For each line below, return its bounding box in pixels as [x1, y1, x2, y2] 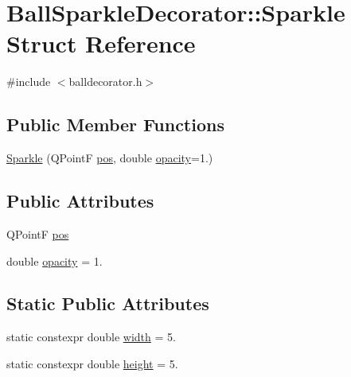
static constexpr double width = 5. [6, 328, 176, 345]
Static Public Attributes [6, 291, 209, 316]
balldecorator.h [68, 73, 142, 90]
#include [6, 73, 51, 90]
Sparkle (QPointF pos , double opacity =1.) [6, 150, 213, 166]
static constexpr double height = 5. [6, 355, 178, 371]
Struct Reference [6, 27, 196, 60]
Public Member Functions [6, 112, 224, 137]
